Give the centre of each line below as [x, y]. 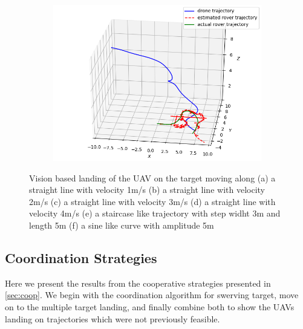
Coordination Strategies [81, 257]
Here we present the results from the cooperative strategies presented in [138, 283]
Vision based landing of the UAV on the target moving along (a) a [152, 178]
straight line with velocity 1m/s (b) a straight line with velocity [147, 190]
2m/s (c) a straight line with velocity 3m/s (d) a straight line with [152, 201]
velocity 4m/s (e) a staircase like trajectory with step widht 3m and [155, 213]
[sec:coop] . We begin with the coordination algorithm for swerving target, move [152, 295]
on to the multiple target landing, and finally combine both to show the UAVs [150, 306]
